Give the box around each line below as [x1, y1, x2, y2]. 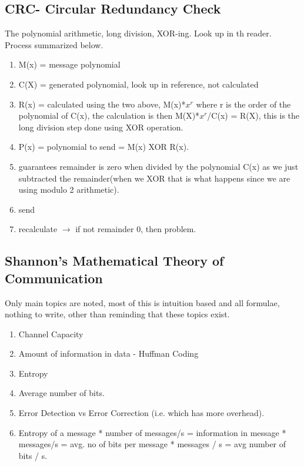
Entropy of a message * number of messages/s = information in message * [18, 426, 286, 438]
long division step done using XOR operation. [18, 120, 183, 133]
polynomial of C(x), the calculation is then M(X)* [18, 109, 200, 122]
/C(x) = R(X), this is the [207, 109, 300, 122]
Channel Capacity [18, 327, 83, 340]
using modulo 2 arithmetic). [18, 183, 119, 196]
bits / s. [18, 449, 48, 461]
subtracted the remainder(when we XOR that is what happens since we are [18, 172, 290, 184]
